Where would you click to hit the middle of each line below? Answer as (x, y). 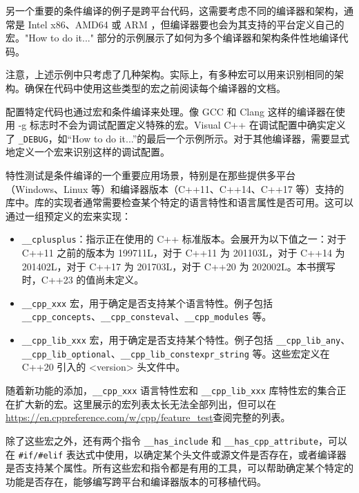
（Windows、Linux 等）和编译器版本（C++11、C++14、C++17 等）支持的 (175, 188)
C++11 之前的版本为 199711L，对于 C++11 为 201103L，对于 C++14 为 (183, 253)
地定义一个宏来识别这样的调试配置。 (88, 152)
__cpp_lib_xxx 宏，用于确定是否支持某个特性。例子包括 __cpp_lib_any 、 (186, 340)
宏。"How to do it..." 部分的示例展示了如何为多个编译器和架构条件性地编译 (172, 38)
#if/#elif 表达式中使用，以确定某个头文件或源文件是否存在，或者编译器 (182, 454)
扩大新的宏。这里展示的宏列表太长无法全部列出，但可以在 (145, 403)
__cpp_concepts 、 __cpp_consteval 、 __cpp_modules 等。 (147, 316)
